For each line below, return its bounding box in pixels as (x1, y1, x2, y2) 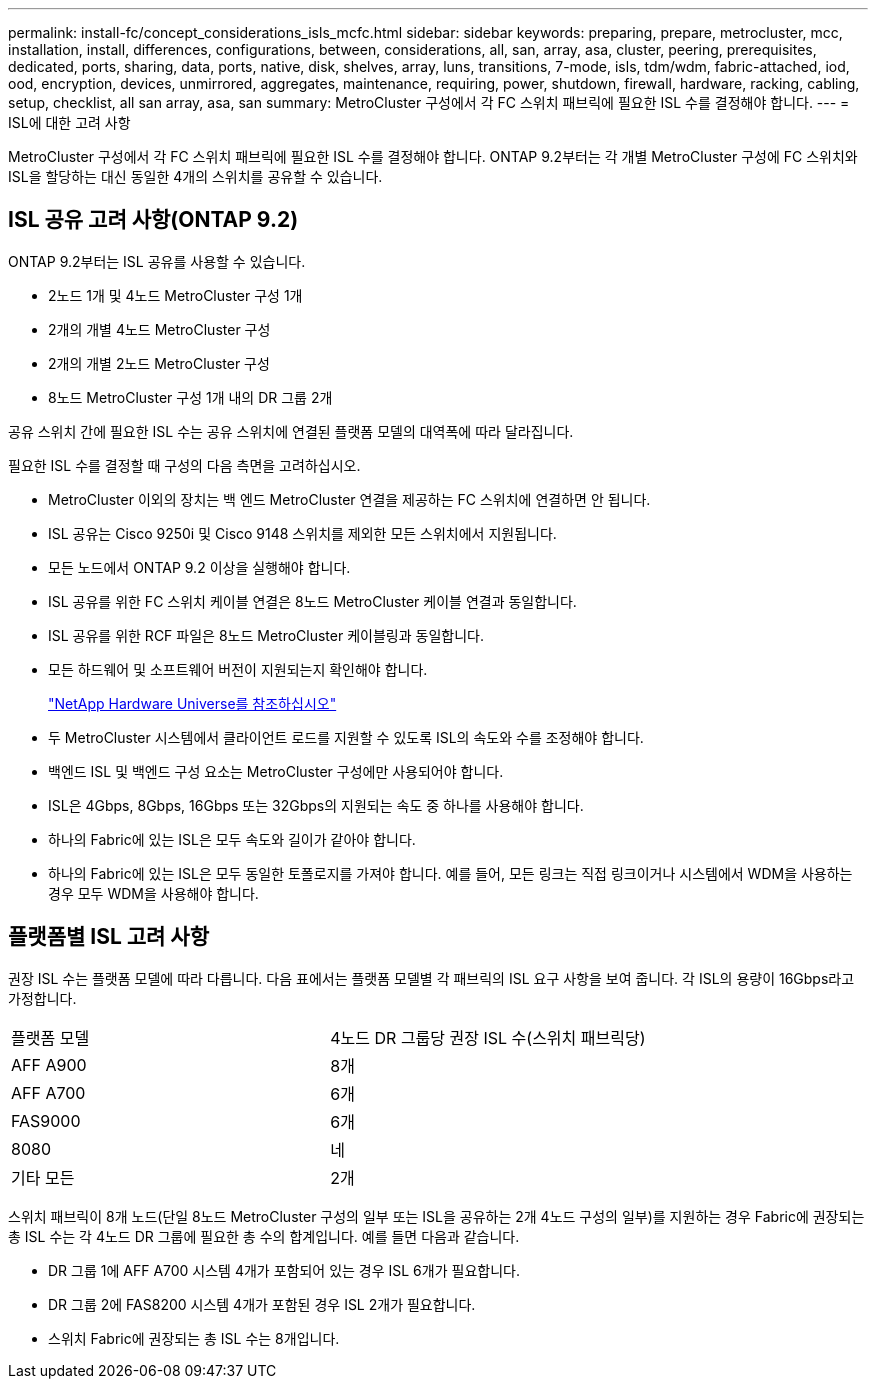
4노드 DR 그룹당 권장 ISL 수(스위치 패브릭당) (330, 1027, 646, 1048)
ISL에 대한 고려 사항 (8, 114, 131, 131)
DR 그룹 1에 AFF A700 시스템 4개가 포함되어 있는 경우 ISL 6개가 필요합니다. (48, 1261, 520, 1279)
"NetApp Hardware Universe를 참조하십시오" (48, 694, 337, 712)
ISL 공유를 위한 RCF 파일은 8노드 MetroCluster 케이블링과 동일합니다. (48, 626, 484, 644)
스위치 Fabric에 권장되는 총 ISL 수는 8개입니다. (48, 1329, 340, 1347)
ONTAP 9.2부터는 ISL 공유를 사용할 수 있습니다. (8, 252, 306, 270)
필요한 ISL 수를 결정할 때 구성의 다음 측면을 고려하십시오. (8, 456, 361, 474)
